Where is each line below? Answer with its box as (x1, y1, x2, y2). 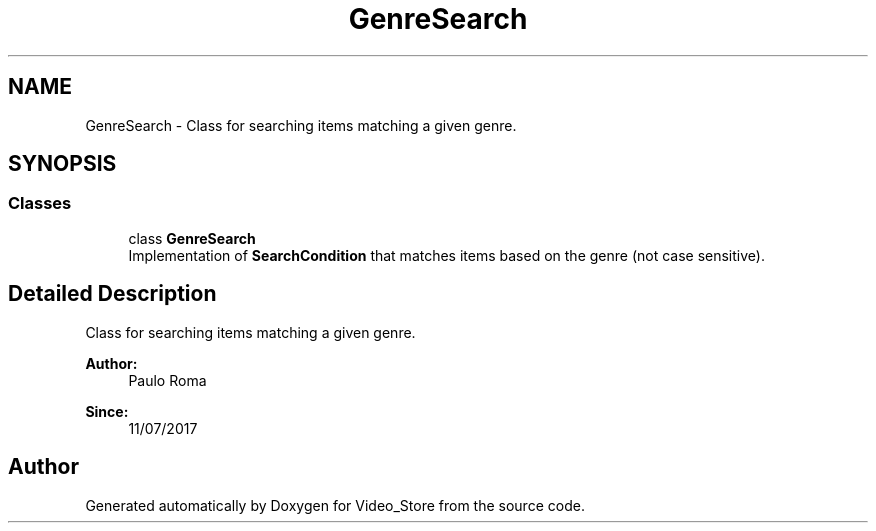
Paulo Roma (128, 371, 207, 389)
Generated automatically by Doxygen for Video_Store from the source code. (85, 496, 585, 514)
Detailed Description (8, 281, 217, 307)
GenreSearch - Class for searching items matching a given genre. (85, 116, 517, 134)
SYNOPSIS (8, 151, 117, 177)
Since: (85, 402, 129, 420)
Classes (8, 193, 72, 214)
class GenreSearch (128, 229, 256, 247)
